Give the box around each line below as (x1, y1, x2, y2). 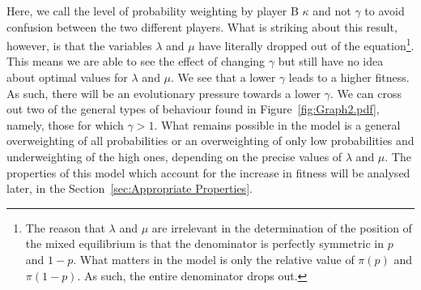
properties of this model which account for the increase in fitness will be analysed (6, 164, 410, 181)
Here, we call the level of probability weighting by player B (6, 2, 299, 19)
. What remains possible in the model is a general (154, 116, 401, 133)
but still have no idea (278, 53, 384, 70)
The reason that (25, 219, 105, 236)
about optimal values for (6, 69, 128, 86)
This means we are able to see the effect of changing (6, 53, 266, 70)
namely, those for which (6, 116, 124, 133)
